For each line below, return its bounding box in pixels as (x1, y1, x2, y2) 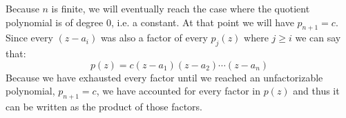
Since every (6, 30, 53, 45)
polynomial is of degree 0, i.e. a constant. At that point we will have (6, 14, 294, 29)
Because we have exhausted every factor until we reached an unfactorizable (6, 70, 323, 84)
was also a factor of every (100, 30, 208, 45)
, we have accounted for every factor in (96, 83, 260, 98)
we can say (295, 30, 341, 45)
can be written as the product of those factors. (6, 99, 203, 114)
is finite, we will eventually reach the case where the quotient (51, 1, 310, 15)
